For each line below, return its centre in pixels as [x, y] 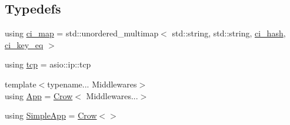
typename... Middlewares [92, 84]
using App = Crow [39, 95]
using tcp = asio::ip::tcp [48, 64]
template [21, 84]
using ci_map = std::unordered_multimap [82, 33]
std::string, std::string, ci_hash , [229, 33]
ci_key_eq [24, 44]
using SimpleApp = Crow [51, 115]
